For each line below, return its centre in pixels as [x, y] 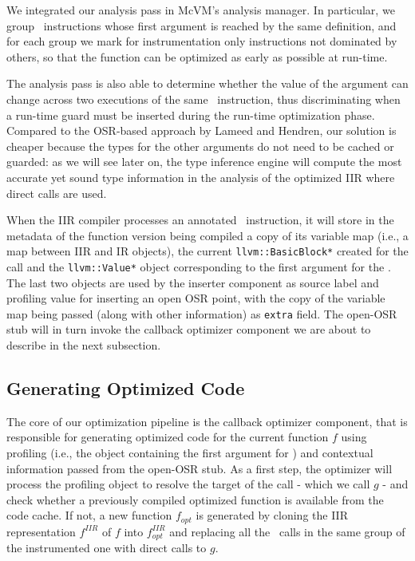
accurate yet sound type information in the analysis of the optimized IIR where [201, 177]
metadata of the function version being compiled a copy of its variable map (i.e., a [207, 235]
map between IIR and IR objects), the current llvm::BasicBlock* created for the [207, 251]
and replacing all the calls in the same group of [287, 531]
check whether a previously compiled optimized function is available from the [195, 499]
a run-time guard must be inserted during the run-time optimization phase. [191, 115]
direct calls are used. [57, 193]
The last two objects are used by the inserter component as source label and [193, 282]
